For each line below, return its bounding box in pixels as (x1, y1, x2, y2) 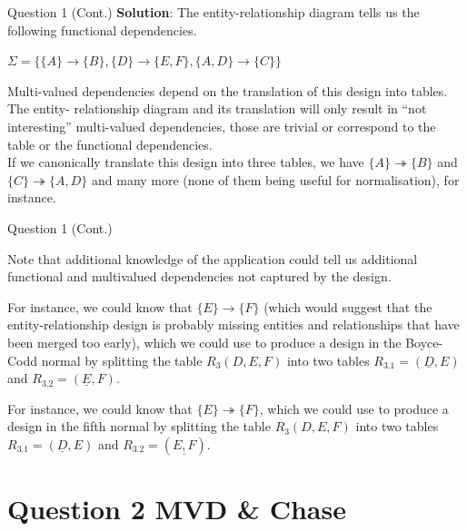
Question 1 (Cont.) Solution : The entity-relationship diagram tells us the (7, 3, 420, 21)
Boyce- (405, 332, 443, 351)
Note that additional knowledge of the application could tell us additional (7, 249, 418, 268)
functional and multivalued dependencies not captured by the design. (7, 267, 392, 286)
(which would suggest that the (263, 297, 432, 316)
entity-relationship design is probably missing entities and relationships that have (7, 315, 460, 334)
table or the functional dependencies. (7, 134, 213, 153)
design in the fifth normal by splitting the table (7, 417, 271, 436)
